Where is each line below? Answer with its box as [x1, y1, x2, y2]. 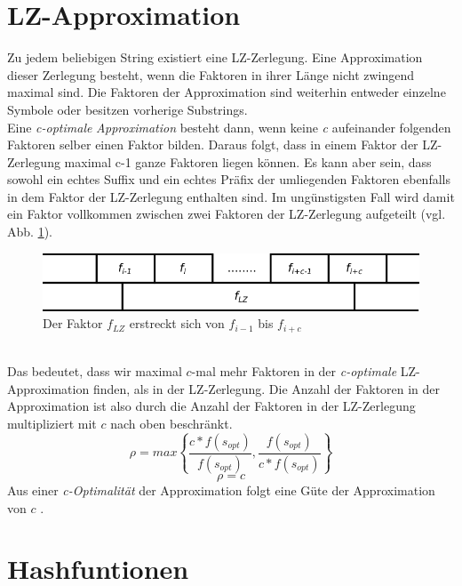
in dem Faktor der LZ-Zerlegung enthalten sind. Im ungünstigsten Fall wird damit [7, 187, 455, 205]
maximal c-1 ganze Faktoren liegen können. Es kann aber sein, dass [64, 152, 432, 171]
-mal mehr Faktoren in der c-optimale [191, 362, 397, 381]
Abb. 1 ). [7, 222, 52, 241]
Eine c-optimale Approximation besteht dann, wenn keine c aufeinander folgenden [7, 117, 451, 136]
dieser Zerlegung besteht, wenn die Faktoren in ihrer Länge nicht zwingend [7, 65, 415, 84]
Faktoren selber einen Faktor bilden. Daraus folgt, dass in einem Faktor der [7, 135, 418, 154]
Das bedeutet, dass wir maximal [7, 362, 182, 381]
